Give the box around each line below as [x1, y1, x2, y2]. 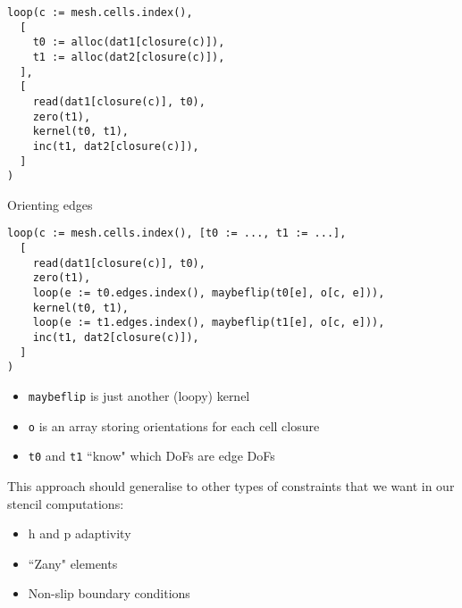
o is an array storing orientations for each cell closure [28, 416, 320, 435]
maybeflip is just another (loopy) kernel [28, 387, 250, 405]
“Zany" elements [28, 554, 118, 572]
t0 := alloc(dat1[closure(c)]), [32, 36, 225, 49]
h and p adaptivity [28, 524, 131, 543]
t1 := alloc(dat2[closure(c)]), [32, 50, 225, 63]
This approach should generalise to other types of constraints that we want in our [7, 477, 455, 495]
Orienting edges [7, 195, 93, 213]
